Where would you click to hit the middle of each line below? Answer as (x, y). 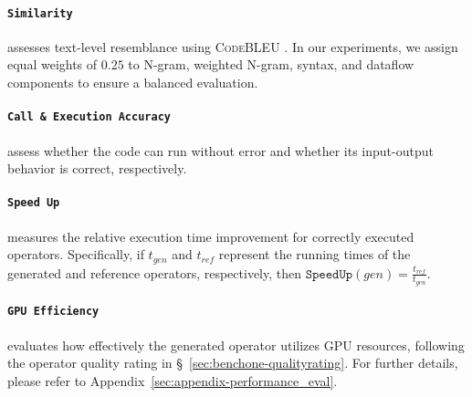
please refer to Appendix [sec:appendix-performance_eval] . (173, 380)
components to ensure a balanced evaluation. (133, 83)
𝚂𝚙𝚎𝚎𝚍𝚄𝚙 (329, 274)
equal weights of (52, 64)
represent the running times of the (315, 254)
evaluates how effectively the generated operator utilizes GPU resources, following (236, 345)
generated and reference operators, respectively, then (154, 272)
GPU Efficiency (53, 312)
